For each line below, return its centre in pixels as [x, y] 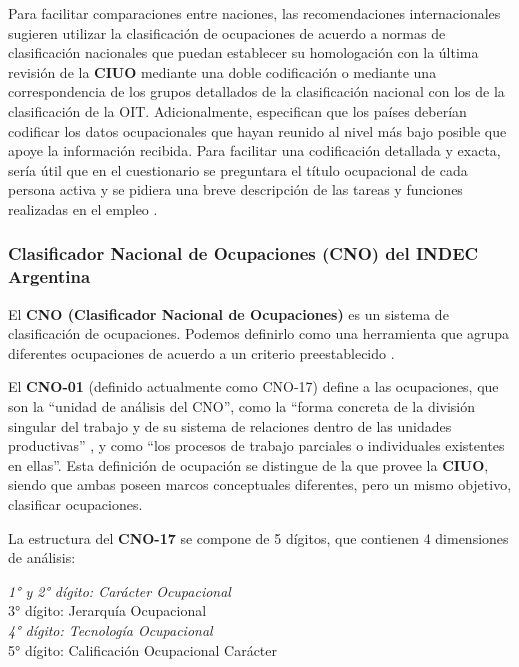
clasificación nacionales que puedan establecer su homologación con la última [243, 52]
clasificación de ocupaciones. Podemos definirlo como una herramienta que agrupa [259, 333]
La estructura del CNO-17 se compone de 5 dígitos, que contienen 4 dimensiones [258, 537]
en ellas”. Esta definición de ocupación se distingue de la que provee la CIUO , [248, 464]
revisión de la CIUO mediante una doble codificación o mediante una [222, 71]
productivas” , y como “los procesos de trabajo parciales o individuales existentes [256, 445]
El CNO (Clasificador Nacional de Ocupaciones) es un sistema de [228, 313]
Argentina [49, 276]
